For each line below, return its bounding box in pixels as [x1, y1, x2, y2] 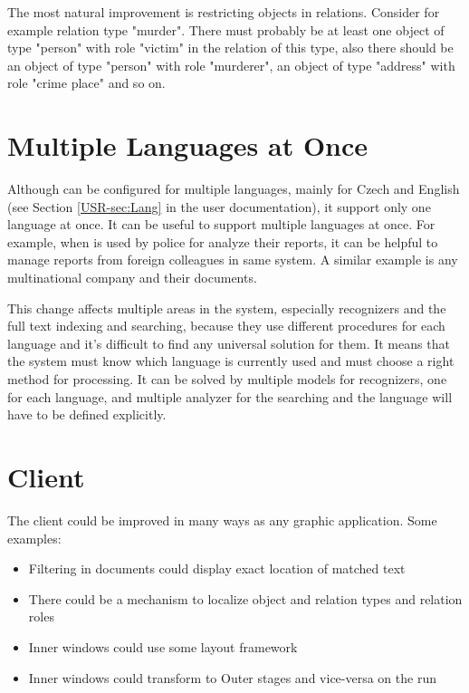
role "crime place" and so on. [7, 73, 166, 92]
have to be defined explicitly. [7, 405, 167, 424]
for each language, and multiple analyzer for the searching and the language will [7, 387, 453, 406]
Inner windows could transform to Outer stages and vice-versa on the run [28, 668, 436, 687]
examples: [7, 528, 62, 547]
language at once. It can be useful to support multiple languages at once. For [7, 215, 435, 234]
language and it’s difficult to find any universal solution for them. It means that [7, 333, 450, 352]
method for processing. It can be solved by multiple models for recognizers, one [7, 370, 447, 389]
